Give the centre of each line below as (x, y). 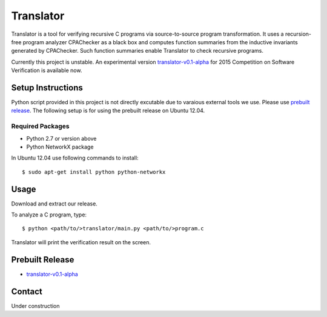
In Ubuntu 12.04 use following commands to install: (75, 158)
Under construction (35, 305)
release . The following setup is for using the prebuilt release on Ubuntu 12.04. (108, 111)
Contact (27, 291)
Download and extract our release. (54, 204)
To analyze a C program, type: (49, 215)
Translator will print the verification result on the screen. (81, 242)
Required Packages (40, 126)
